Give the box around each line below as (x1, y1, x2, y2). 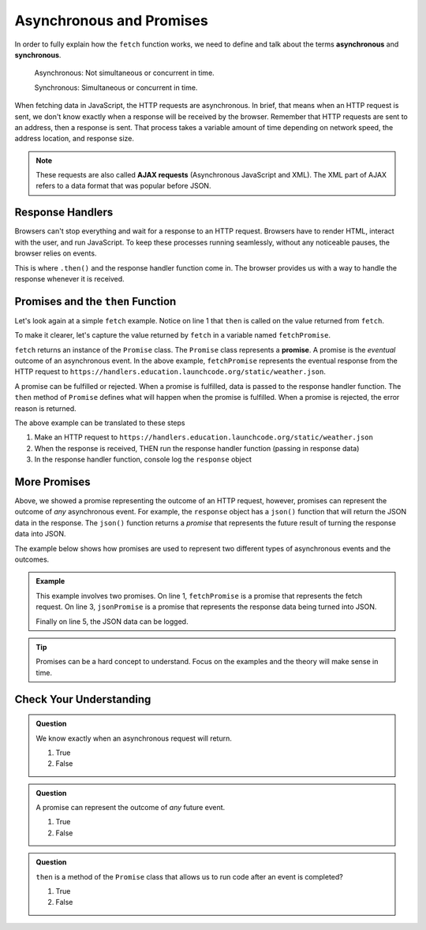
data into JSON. (14, 529, 66, 539)
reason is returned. (14, 403, 77, 413)
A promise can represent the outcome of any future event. (35, 803, 226, 812)
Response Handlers (14, 206, 114, 219)
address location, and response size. (14, 134, 134, 144)
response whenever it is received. (14, 274, 125, 283)
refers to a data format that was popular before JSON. (35, 181, 211, 191)
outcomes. (14, 555, 50, 564)
